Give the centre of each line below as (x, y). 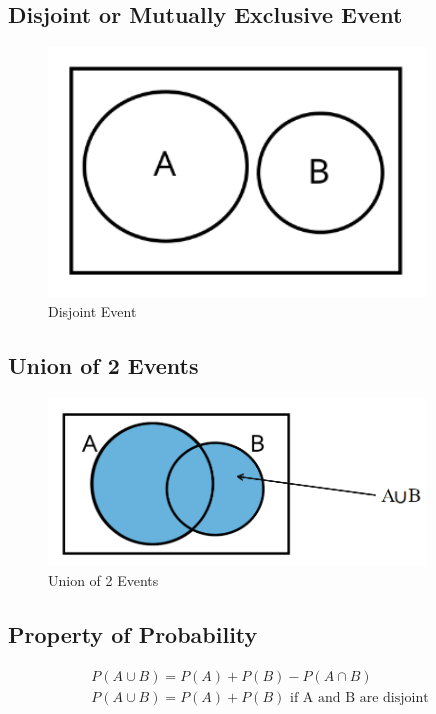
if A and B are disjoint (359, 697)
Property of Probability (133, 634)
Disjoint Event (92, 310)
